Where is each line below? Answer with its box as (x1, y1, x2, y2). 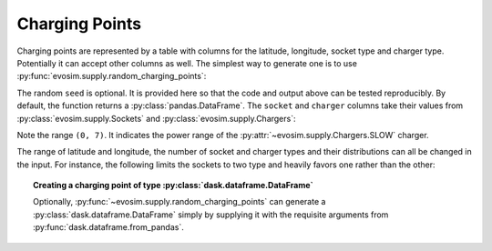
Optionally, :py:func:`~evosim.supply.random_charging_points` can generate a (33, 196, 326, 207)
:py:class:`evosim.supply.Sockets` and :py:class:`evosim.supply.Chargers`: (16, 113, 296, 124)
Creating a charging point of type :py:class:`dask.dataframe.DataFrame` (33, 180, 313, 191)
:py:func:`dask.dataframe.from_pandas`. (33, 222, 184, 233)
